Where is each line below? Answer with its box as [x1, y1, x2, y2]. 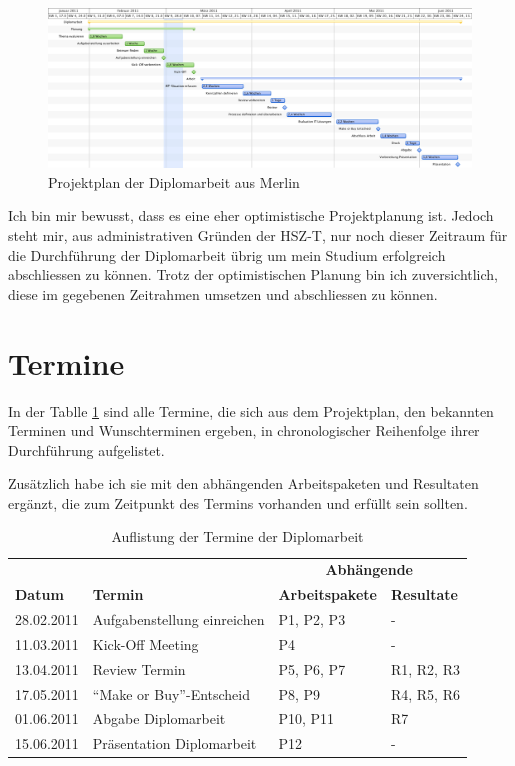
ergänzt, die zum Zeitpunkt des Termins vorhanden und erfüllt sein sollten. [8, 492, 468, 513]
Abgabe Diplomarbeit [92, 708, 226, 729]
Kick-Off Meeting [92, 633, 199, 654]
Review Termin [92, 658, 186, 679]
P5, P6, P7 [278, 658, 346, 679]
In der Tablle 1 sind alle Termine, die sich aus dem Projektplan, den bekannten [8, 400, 494, 421]
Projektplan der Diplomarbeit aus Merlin [48, 171, 300, 192]
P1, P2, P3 [278, 609, 346, 630]
